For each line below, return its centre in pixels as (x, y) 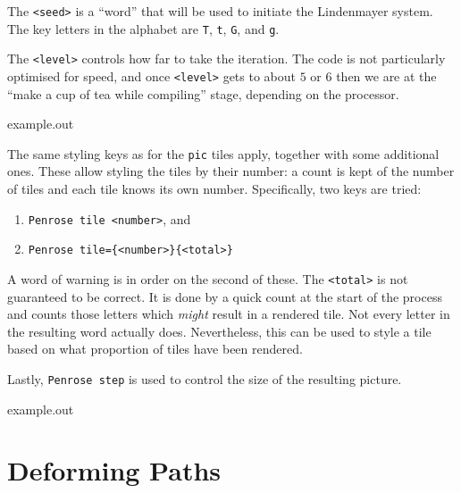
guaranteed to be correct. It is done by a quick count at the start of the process (225, 296)
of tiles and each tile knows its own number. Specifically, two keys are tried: (214, 189)
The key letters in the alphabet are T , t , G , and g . (143, 28)
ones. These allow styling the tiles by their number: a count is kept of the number (231, 171)
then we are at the (386, 75)
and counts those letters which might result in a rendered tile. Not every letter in (229, 314)
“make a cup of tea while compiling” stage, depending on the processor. (203, 93)
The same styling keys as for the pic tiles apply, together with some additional (223, 153)
